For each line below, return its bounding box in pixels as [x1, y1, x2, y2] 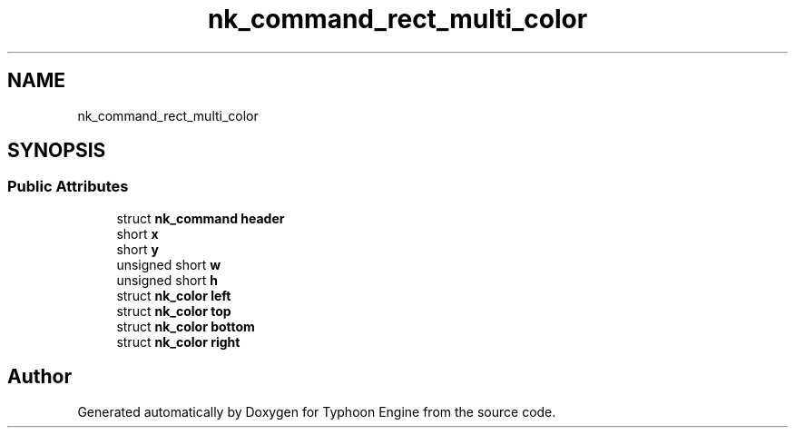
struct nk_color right [116, 333, 240, 350]
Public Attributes [7, 177, 129, 196]
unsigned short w [116, 256, 221, 272]
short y [116, 241, 159, 257]
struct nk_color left [116, 287, 231, 303]
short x [116, 225, 159, 242]
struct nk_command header [116, 210, 285, 226]
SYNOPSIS [7, 139, 106, 163]
